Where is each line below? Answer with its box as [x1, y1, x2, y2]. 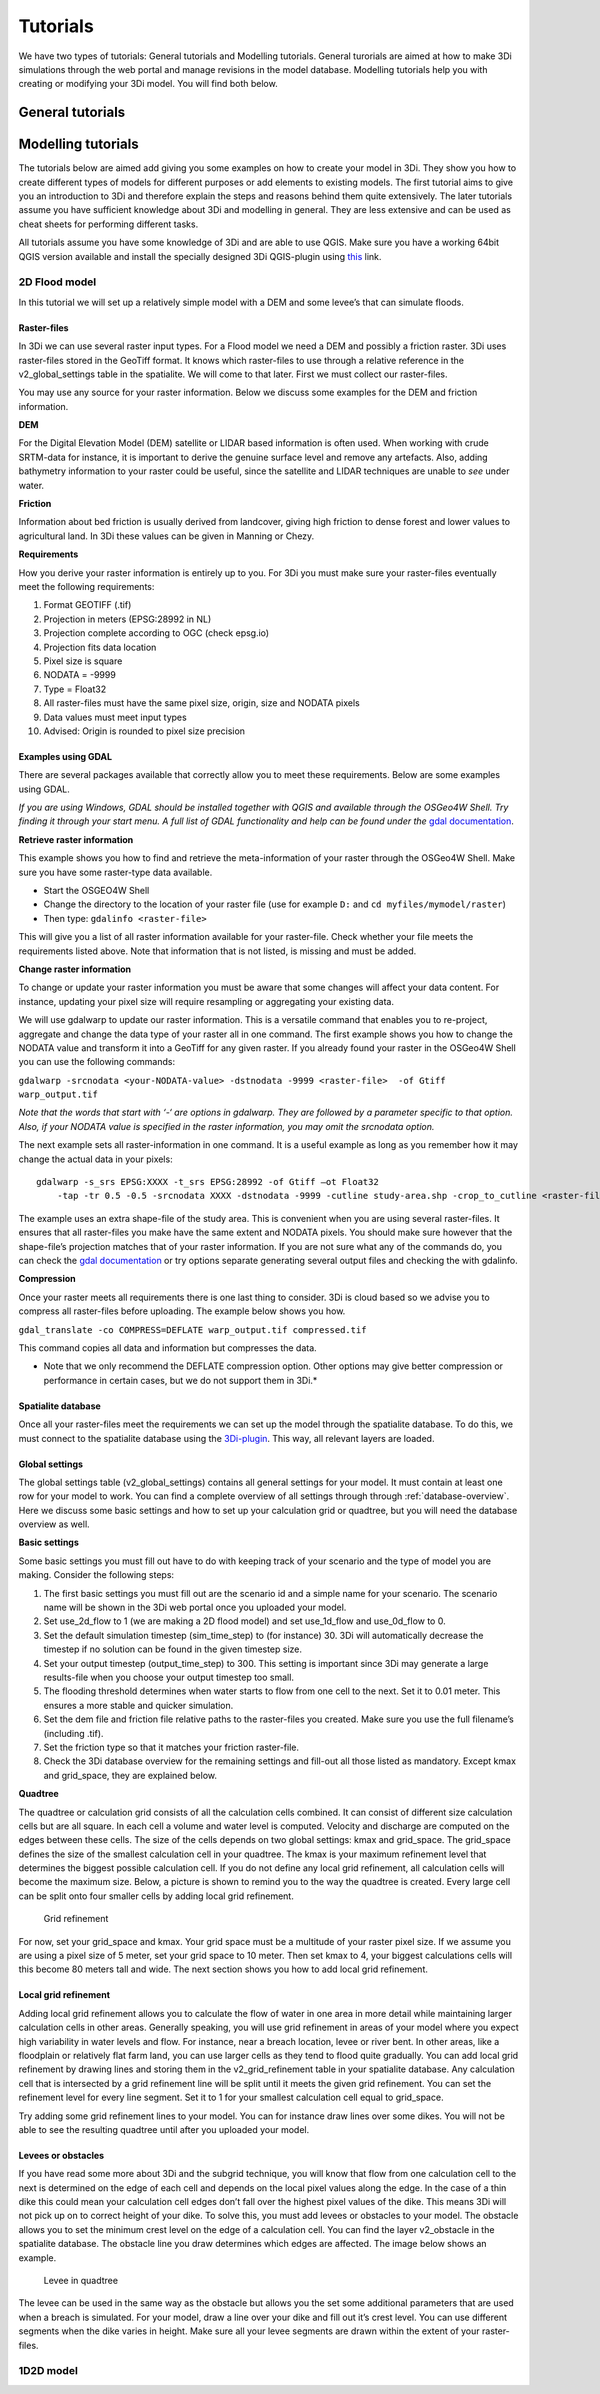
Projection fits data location [43, 641, 157, 653]
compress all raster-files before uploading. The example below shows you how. [18, 1305, 346, 1317]
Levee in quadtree [43, 2275, 119, 2287]
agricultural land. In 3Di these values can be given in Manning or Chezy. [18, 530, 315, 542]
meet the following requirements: [18, 580, 155, 592]
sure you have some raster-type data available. [18, 866, 213, 878]
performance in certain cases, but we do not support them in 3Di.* [43, 1374, 318, 1386]
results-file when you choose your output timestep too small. [43, 1671, 295, 1683]
